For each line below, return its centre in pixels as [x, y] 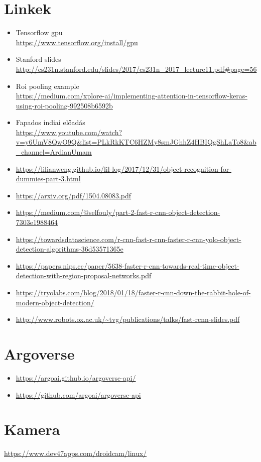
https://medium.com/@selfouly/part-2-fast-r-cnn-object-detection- [118, 212]
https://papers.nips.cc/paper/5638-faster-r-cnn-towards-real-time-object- [127, 265]
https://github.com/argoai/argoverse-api [78, 394]
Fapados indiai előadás [50, 122]
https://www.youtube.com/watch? [69, 132]
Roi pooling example [47, 86]
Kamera [32, 429]
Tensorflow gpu [39, 32]
